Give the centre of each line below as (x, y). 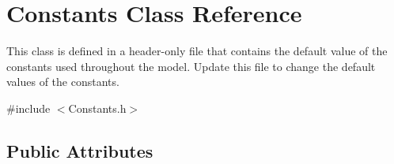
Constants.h (97, 108)
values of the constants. (63, 82)
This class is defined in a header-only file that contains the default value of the (197, 51)
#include (28, 108)
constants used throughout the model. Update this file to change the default (191, 66)
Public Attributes (80, 150)
